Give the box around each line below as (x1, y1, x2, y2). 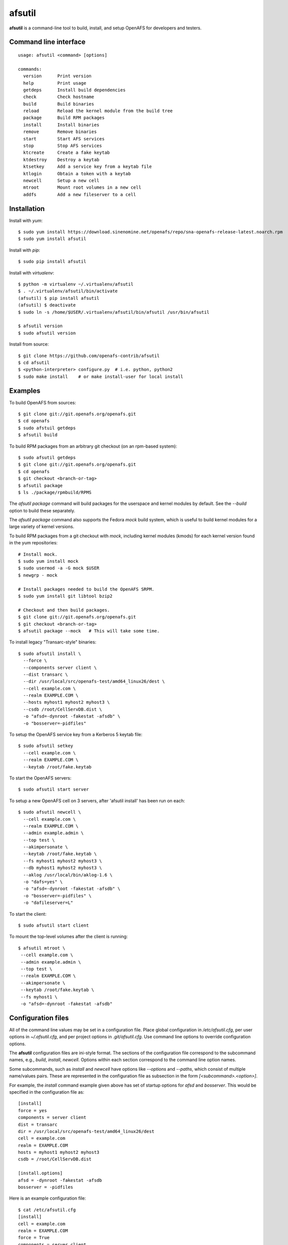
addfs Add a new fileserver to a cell (23, 192, 136, 197)
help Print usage (23, 80, 87, 86)
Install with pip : (9, 247, 40, 253)
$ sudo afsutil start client (18, 923, 89, 928)
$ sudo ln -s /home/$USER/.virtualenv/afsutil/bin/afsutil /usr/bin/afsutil (18, 309, 210, 315)
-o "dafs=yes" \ (23, 879, 63, 885)
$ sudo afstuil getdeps (18, 425, 76, 431)
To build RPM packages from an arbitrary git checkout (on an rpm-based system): (9, 443, 178, 449)
